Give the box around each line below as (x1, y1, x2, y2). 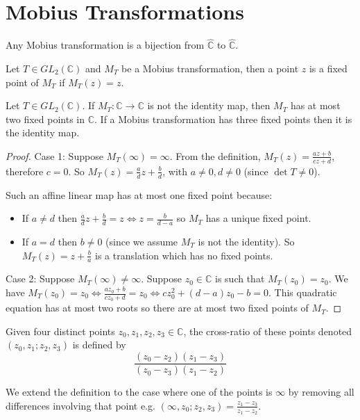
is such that (215, 271, 265, 286)
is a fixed (309, 60, 348, 75)
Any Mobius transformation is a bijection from (6, 38, 205, 52)
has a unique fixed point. (205, 211, 311, 225)
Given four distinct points (6, 323, 115, 338)
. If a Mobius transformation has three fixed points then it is (94, 111, 352, 126)
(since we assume (105, 234, 178, 248)
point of (6, 74, 39, 89)
